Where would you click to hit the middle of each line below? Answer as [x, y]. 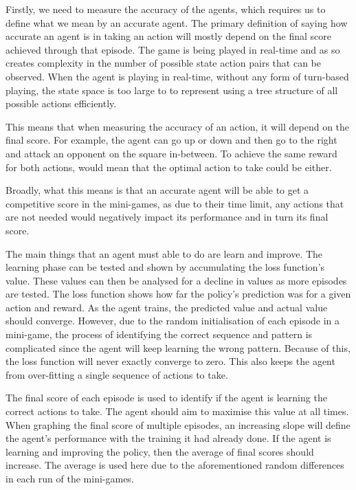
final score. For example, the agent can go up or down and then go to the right [171, 140]
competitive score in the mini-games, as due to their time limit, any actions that [175, 203]
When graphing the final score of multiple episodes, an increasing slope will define [178, 424]
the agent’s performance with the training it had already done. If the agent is [168, 438]
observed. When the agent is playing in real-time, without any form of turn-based [177, 76]
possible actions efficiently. [61, 103]
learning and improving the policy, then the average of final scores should [160, 451]
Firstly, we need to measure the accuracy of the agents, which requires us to [166, 9]
